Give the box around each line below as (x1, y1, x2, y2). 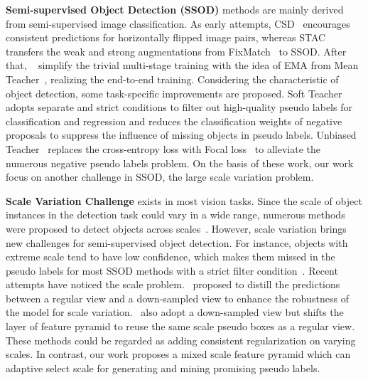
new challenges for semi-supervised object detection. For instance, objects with (6, 235, 348, 250)
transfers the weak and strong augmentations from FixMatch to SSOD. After (6, 43, 347, 58)
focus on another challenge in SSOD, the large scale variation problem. (6, 169, 314, 184)
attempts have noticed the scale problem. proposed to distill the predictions (6, 277, 340, 292)
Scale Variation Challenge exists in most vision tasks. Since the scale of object (6, 193, 362, 208)
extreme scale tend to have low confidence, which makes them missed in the (6, 249, 335, 264)
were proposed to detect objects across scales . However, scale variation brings (6, 221, 347, 236)
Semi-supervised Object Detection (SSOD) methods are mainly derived (6, 2, 344, 16)
